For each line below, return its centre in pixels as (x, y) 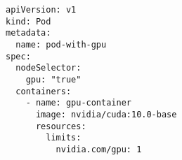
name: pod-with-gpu (61, 44)
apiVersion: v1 (41, 10)
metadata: (28, 33)
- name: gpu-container (78, 103)
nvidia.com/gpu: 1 (99, 149)
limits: (64, 138)
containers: (44, 91)
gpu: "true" (53, 79)
